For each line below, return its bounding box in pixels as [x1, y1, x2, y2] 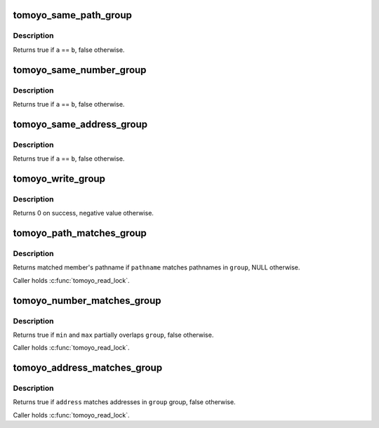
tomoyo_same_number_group [13, 64, 147, 76]
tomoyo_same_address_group [13, 118, 148, 130]
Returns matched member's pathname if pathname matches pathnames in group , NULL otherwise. [13, 263, 300, 272]
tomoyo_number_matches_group [13, 295, 161, 307]
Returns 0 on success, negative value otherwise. [13, 209, 154, 218]
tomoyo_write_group [13, 173, 105, 185]
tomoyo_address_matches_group [13, 362, 163, 374]
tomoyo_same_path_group [13, 9, 133, 21]
